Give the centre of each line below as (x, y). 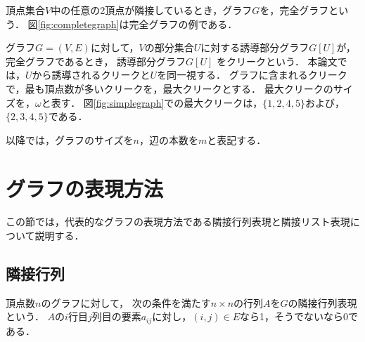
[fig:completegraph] (78, 24)
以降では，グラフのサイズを (70, 139)
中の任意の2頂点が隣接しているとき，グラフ (152, 10)
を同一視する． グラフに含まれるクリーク (252, 75)
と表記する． (237, 139)
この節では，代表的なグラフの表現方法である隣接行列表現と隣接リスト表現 (178, 222)
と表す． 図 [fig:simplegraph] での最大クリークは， (152, 102)
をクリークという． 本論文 (277, 61)
